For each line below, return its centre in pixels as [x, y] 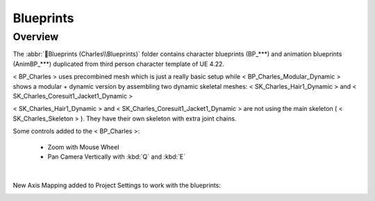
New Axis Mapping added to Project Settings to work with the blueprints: [117, 185]
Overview [36, 37]
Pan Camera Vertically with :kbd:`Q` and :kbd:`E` [117, 157]
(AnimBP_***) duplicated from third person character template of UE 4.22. [119, 64]
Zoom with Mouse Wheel [83, 147]
